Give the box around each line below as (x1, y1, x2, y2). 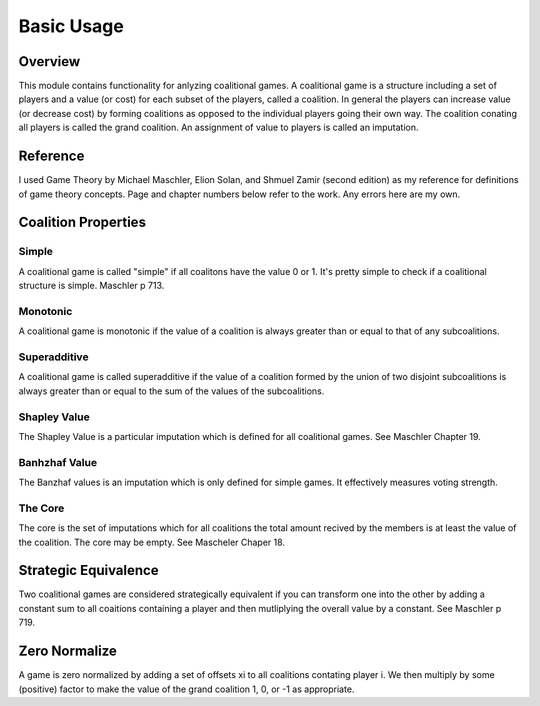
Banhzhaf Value (18, 455, 98, 469)
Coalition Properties (18, 214, 147, 231)
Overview (18, 53, 81, 70)
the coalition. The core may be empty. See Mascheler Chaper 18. (18, 536, 285, 548)
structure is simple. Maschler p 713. (18, 280, 165, 292)
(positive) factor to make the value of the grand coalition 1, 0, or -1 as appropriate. (18, 683, 355, 695)
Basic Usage (18, 15, 124, 37)
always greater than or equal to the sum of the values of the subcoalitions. (18, 385, 325, 397)
